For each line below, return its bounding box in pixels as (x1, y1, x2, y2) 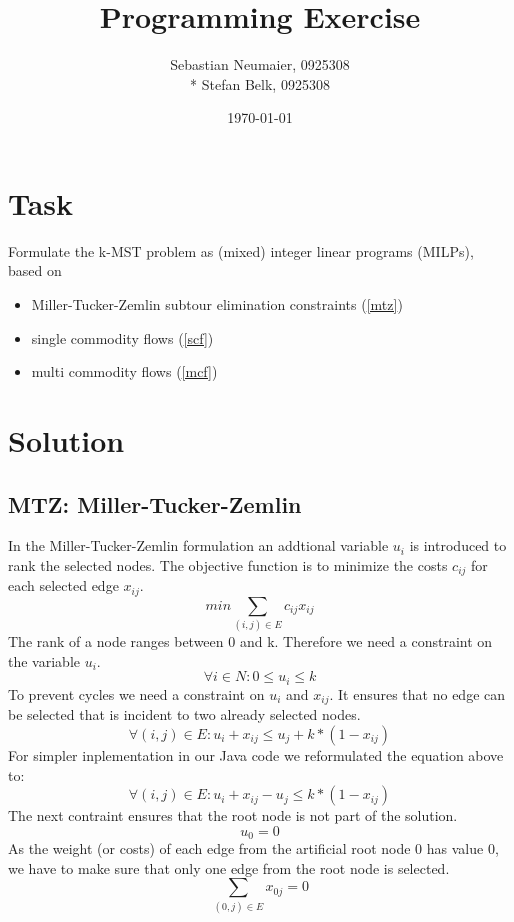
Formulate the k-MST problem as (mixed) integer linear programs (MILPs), (8, 240, 474, 261)
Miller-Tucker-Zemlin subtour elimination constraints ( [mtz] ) (31, 294, 403, 315)
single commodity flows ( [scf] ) (31, 327, 214, 348)
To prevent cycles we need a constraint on (8, 683, 265, 704)
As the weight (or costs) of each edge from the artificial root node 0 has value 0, (8, 838, 499, 859)
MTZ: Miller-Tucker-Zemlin (8, 488, 302, 519)
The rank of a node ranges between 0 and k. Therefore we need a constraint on (8, 631, 493, 652)
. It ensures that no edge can (329, 683, 506, 704)
